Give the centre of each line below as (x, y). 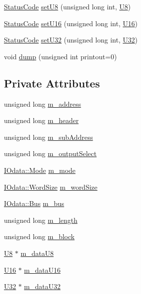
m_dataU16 (42, 270)
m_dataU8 (37, 253)
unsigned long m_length (41, 220)
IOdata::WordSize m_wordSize (51, 187)
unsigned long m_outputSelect (50, 153)
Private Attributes (52, 83)
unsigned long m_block (39, 236)
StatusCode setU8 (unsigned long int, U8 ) (67, 6)
